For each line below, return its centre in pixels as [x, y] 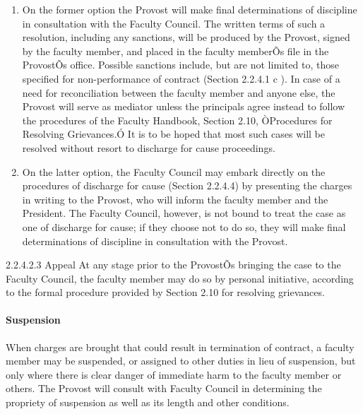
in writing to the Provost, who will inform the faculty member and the [175, 199]
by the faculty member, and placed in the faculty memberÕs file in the [175, 51]
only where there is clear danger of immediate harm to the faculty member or [174, 374]
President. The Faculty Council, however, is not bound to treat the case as [184, 213]
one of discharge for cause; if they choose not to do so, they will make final [184, 226]
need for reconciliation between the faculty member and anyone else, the [179, 92]
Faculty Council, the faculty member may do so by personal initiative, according [180, 278]
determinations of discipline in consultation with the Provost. [155, 241]
